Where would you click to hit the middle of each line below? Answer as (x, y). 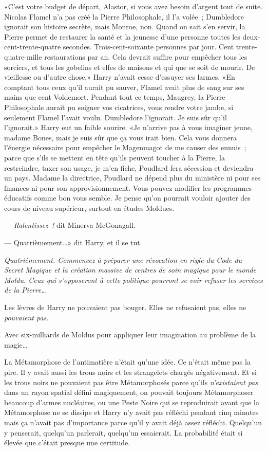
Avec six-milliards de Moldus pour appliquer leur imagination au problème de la (130, 335)
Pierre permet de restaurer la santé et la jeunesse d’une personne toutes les (122, 36)
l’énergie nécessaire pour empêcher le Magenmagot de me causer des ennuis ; (125, 147)
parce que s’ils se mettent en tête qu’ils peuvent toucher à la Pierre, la (115, 157)
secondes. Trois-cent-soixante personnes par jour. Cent (148, 47)
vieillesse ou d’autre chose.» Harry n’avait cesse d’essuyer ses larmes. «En (120, 77)
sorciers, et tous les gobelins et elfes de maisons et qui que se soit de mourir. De (130, 67)
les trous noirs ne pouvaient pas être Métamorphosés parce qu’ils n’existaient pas (131, 382)
